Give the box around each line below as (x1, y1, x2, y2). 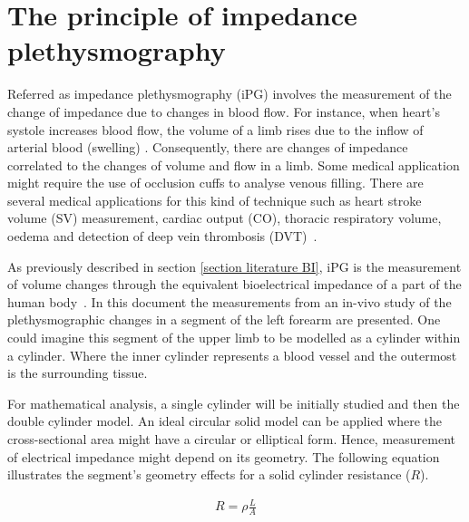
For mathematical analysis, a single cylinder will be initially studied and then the (7, 393, 460, 412)
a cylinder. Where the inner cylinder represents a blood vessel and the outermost (7, 345, 457, 364)
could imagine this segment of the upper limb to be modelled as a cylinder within (7, 328, 461, 347)
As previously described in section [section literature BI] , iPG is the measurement (7, 256, 462, 275)
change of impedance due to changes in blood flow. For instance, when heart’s (7, 101, 440, 121)
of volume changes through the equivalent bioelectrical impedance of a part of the (7, 275, 462, 294)
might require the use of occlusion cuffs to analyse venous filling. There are (7, 173, 424, 192)
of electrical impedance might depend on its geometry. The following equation (7, 447, 440, 466)
